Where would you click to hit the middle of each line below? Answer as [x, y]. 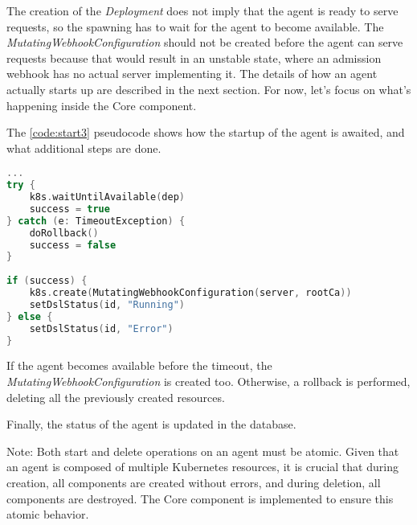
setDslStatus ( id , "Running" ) [107, 304]
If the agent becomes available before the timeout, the [139, 365]
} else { [30, 316]
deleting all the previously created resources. [116, 397]
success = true [69, 209]
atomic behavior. [48, 514]
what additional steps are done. [84, 148]
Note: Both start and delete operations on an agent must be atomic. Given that [203, 451]
